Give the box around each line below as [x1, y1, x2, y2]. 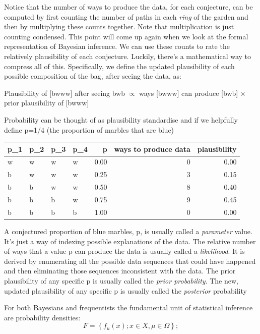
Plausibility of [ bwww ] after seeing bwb [4, 87, 125, 98]
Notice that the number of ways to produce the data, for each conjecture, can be [4, 2, 253, 12]
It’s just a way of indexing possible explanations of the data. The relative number [4, 236, 256, 246]
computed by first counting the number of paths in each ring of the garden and [4, 11, 248, 22]
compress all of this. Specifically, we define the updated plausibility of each [4, 61, 235, 71]
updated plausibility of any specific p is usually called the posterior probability [4, 285, 247, 296]
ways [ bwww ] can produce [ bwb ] [139, 87, 238, 98]
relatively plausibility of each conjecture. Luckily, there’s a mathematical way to [4, 50, 251, 61]
